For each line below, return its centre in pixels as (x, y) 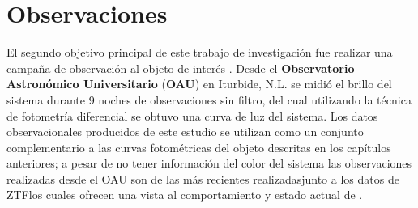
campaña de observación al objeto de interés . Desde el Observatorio (181, 68)
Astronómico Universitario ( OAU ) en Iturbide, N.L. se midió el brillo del (199, 84)
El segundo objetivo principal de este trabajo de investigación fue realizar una (200, 52)
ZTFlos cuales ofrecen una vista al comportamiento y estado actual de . (185, 195)
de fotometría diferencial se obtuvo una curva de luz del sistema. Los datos (192, 115)
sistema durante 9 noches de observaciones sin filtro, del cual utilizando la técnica (209, 99)
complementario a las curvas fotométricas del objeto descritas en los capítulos (199, 147)
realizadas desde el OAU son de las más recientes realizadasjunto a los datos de (203, 178)
